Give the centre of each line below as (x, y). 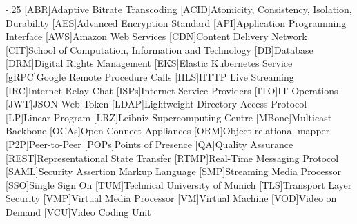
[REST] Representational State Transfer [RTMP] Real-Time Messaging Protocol (172, 157)
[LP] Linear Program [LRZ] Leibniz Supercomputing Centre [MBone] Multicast (169, 117)
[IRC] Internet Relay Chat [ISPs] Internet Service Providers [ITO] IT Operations (172, 90)
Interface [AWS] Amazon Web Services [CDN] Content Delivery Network (156, 36)
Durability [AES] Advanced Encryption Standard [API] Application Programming (176, 22)
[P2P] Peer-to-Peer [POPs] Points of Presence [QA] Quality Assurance (149, 144)
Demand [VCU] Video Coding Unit (78, 211)
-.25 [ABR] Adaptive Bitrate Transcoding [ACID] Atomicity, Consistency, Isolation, (179, 9)
